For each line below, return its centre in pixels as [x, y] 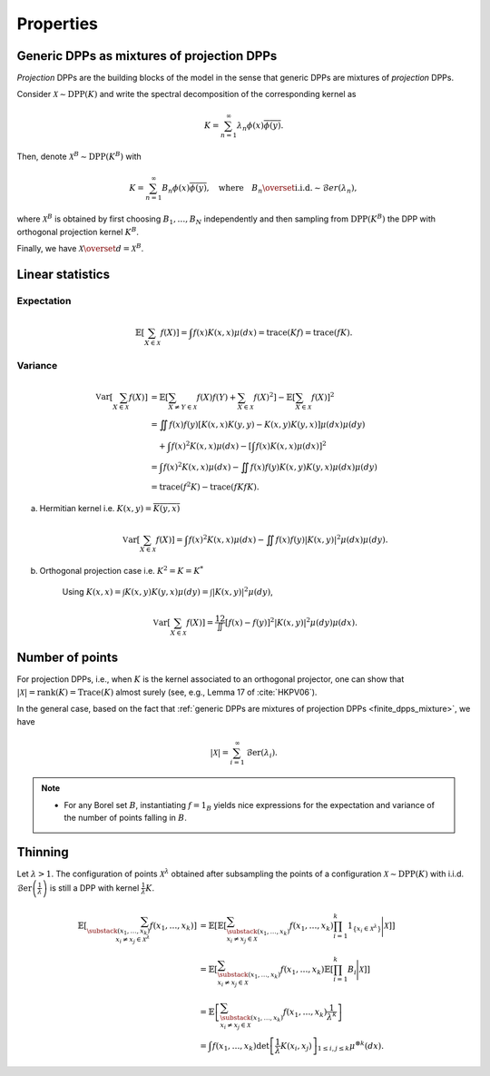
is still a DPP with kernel [95, 888]
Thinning [43, 852]
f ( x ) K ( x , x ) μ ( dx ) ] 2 [291, 445]
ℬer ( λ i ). [262, 754]
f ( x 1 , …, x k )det [240, 1046]
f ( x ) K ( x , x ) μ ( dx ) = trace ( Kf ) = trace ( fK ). [273, 332]
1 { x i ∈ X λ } [365, 927]
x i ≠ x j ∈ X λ [132, 939]
